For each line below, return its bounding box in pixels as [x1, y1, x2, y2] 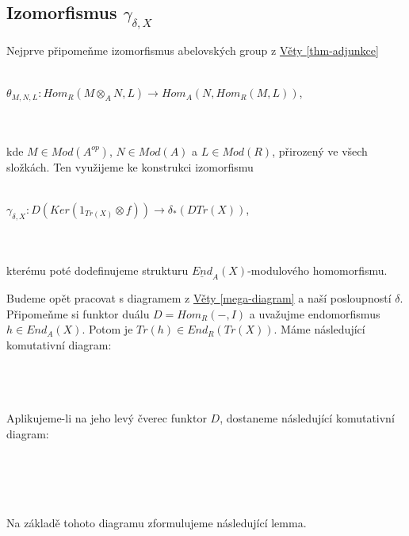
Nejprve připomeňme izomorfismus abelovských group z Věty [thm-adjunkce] [6, 42, 379, 58]
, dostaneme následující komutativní [220, 410, 395, 426]
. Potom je [82, 321, 133, 337]
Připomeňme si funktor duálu [6, 305, 150, 322]
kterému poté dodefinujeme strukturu [6, 262, 189, 278]
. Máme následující [273, 321, 365, 337]
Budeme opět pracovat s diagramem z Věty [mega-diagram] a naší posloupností [6, 290, 392, 307]
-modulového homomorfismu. [247, 262, 388, 278]
